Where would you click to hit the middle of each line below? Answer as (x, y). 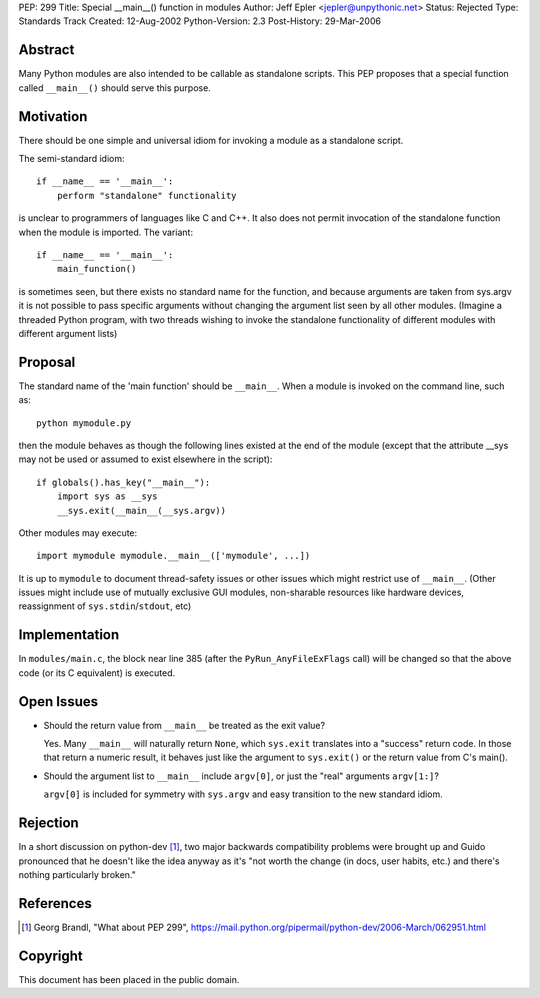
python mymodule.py (84, 423)
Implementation (69, 635)
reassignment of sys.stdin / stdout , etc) (105, 606)
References (55, 903)
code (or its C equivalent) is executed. (96, 672)
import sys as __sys (107, 496)
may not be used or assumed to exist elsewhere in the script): (145, 459)
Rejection (48, 823)
